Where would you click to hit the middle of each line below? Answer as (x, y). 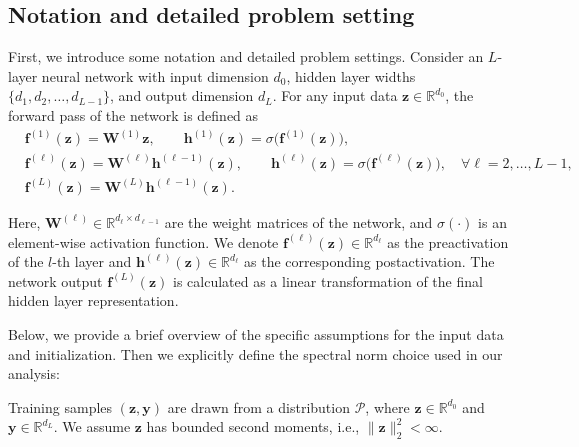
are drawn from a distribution (258, 406)
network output (55, 280)
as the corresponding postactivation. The (369, 261)
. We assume (92, 426)
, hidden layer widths (351, 75)
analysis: (34, 373)
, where (387, 406)
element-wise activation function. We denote (143, 241)
